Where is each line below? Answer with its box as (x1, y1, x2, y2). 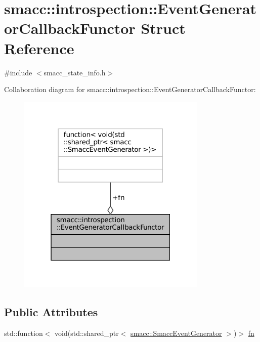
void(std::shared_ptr (55, 328, 119, 338)
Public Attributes (4, 304, 98, 320)
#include (4, 67, 32, 77)
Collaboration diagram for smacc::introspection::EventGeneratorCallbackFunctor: (4, 84, 256, 95)
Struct (141, 18, 186, 38)
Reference (4, 37, 74, 58)
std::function (4, 328, 43, 338)
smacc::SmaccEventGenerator (131, 328, 222, 338)
